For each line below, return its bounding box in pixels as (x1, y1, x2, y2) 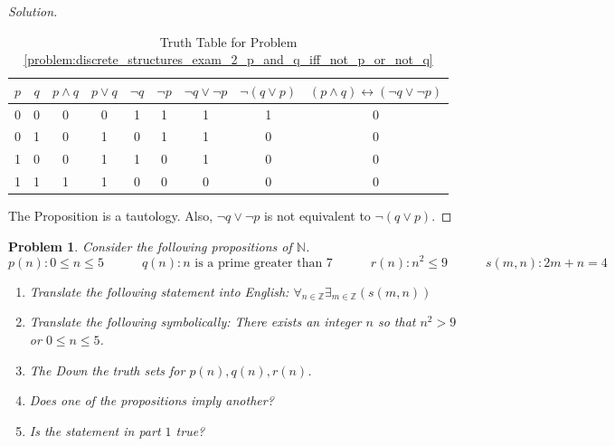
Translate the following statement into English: (29, 281, 289, 300)
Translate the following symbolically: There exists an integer (29, 312, 362, 331)
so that (377, 312, 416, 331)
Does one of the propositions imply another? (29, 391, 274, 410)
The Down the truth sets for (29, 360, 185, 379)
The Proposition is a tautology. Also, (8, 206, 213, 225)
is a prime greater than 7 (194, 256, 333, 270)
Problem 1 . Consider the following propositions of (8, 236, 292, 255)
